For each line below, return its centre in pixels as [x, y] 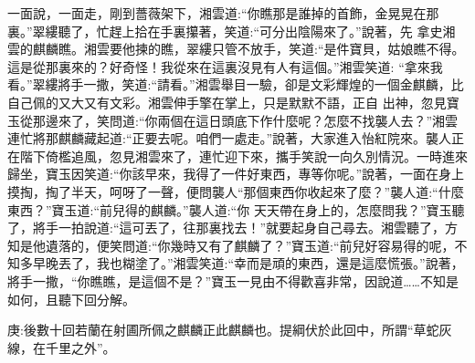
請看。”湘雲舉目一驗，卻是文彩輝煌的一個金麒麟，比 [311, 84]
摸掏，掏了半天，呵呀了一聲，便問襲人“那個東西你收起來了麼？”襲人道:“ [223, 191]
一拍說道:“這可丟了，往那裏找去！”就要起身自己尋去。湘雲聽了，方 [258, 228]
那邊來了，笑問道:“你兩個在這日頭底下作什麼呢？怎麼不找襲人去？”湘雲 [245, 120]
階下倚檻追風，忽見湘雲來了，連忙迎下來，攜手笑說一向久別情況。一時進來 [243, 156]
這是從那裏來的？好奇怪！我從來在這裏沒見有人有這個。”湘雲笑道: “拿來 [219, 66]
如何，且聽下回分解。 [71, 299]
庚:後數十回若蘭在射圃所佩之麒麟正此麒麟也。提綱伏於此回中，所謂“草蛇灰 [230, 330]
